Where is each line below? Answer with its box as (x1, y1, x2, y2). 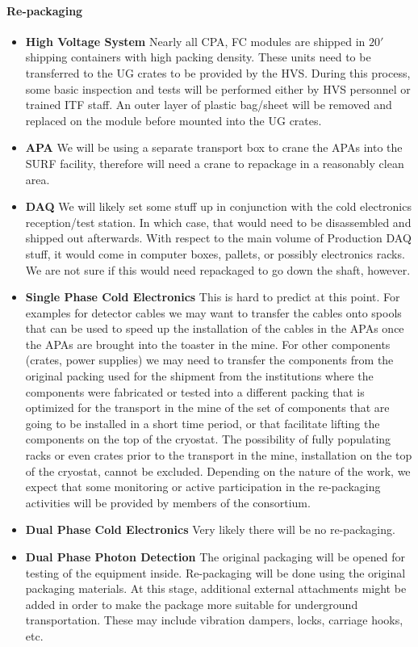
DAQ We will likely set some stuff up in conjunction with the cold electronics (25, 198, 412, 215)
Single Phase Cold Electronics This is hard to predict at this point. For (25, 288, 400, 305)
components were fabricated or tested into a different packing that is (25, 383, 365, 400)
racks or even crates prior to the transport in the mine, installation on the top (25, 447, 412, 464)
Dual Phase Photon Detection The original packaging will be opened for (25, 548, 405, 565)
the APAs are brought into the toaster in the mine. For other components (25, 335, 391, 352)
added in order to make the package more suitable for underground (25, 595, 358, 612)
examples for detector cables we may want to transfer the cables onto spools (25, 304, 402, 321)
